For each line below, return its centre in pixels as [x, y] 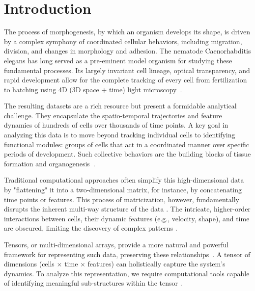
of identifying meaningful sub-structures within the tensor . [93, 283]
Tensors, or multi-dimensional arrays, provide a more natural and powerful [116, 244]
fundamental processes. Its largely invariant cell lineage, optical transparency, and [127, 70]
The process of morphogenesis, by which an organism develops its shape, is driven [127, 32]
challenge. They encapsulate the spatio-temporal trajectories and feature [113, 115]
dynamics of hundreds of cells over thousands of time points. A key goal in [116, 125]
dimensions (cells [29, 264]
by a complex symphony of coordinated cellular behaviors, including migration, [123, 41]
